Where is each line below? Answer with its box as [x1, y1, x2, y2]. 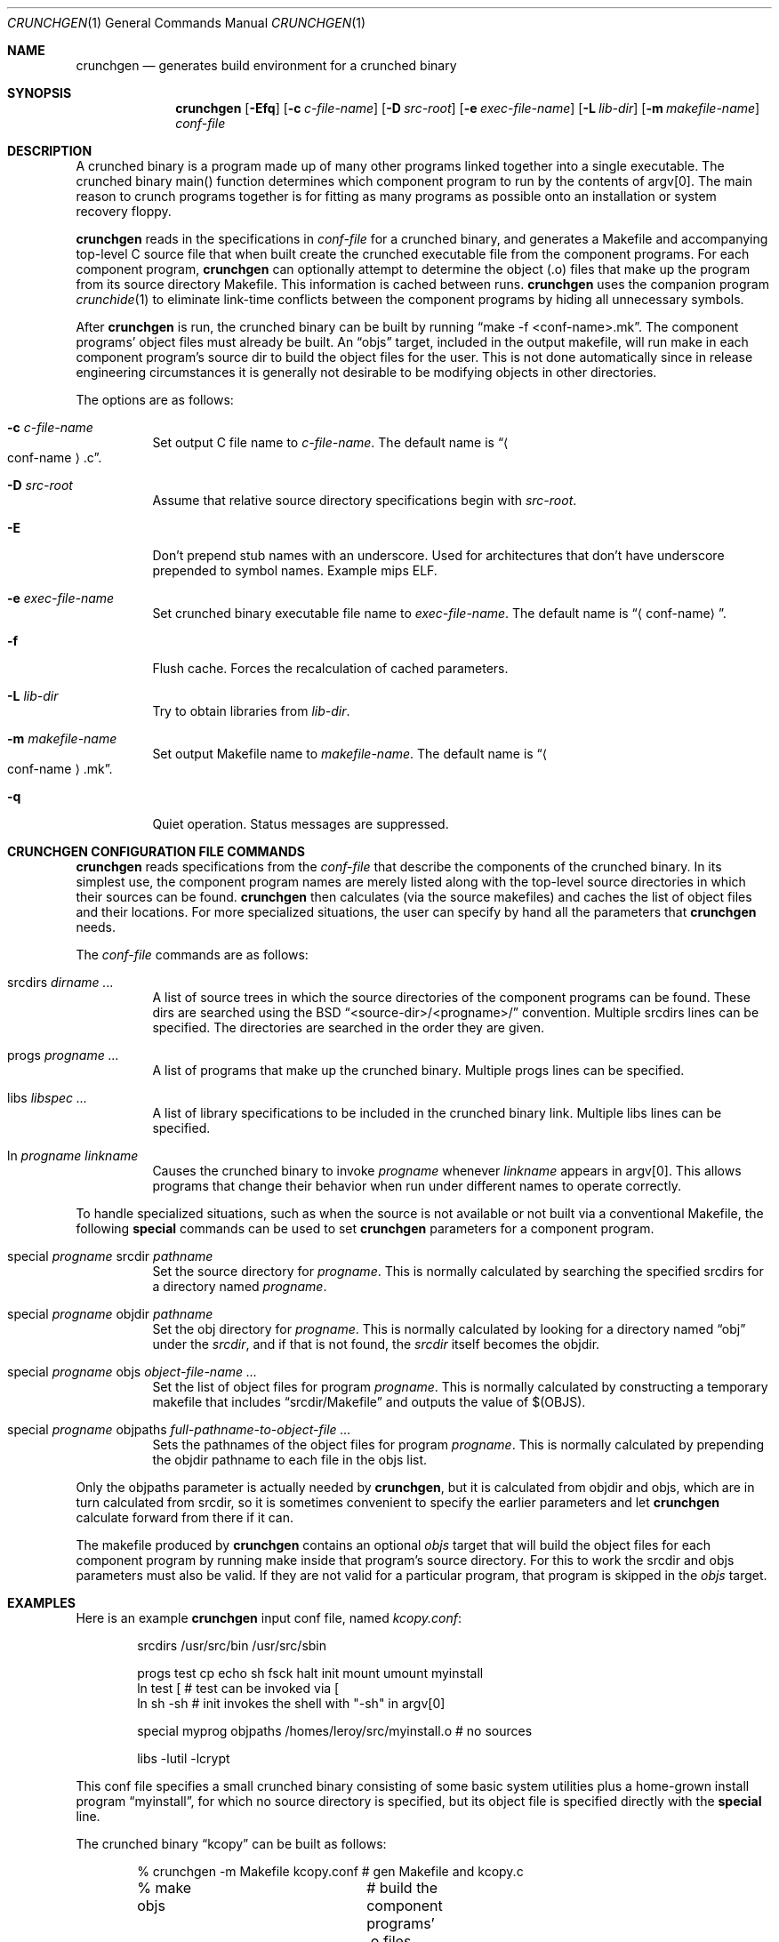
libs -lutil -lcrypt [137, 1751, 230, 1766]
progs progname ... [7, 1047, 119, 1063]
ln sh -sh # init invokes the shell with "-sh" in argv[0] [137, 1696, 446, 1711]
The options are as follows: [76, 392, 234, 407]
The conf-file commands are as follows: [76, 947, 309, 962]
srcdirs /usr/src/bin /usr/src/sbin [137, 1638, 327, 1653]
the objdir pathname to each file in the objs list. [152, 1452, 428, 1467]
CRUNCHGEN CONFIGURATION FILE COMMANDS [7, 844, 305, 859]
